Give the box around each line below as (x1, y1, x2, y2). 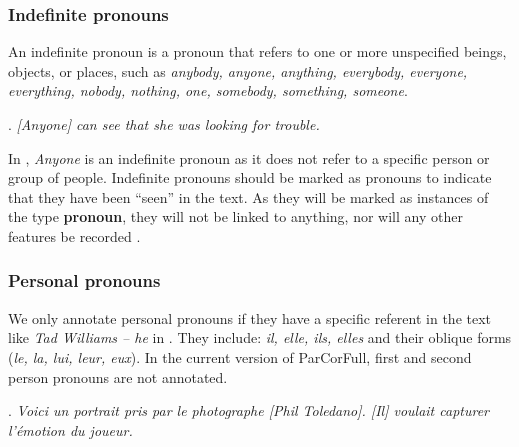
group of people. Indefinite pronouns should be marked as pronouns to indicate (8, 167, 492, 188)
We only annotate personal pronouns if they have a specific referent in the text (8, 307, 492, 328)
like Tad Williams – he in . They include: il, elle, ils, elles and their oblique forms (8, 327, 512, 348)
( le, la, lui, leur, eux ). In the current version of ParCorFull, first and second (8, 346, 472, 367)
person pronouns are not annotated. (8, 366, 228, 387)
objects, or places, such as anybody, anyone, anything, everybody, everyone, (8, 60, 468, 81)
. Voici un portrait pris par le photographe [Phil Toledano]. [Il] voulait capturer (8, 400, 490, 421)
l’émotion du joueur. (8, 419, 133, 440)
